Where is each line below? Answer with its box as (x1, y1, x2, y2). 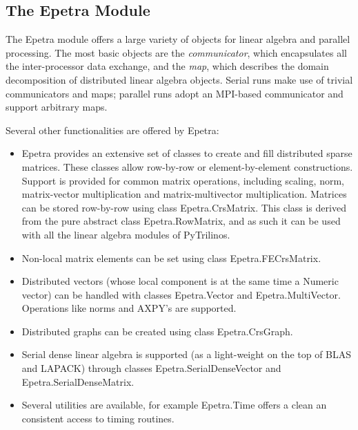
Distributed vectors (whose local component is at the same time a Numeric (21, 274, 339, 288)
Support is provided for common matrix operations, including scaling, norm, (21, 173, 345, 187)
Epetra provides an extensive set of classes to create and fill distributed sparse (21, 146, 352, 160)
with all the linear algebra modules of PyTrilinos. (21, 227, 230, 241)
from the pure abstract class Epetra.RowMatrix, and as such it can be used (21, 214, 341, 228)
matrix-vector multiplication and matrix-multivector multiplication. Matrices (21, 187, 347, 201)
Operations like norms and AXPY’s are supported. (21, 301, 237, 315)
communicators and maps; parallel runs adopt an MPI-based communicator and (6, 86, 344, 100)
